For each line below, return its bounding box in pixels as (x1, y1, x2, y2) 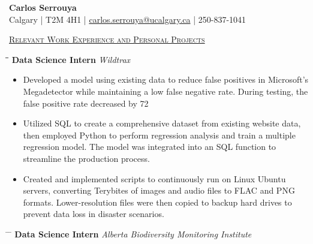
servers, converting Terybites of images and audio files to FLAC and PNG (23, 184, 295, 197)
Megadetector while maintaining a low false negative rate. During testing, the (23, 85, 308, 97)
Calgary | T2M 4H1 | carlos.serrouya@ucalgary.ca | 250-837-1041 (9, 13, 246, 25)
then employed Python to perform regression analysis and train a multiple (23, 128, 296, 141)
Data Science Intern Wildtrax (11, 53, 131, 65)
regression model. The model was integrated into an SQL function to (23, 140, 276, 153)
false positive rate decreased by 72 (23, 97, 149, 109)
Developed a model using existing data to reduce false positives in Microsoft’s (23, 73, 309, 86)
